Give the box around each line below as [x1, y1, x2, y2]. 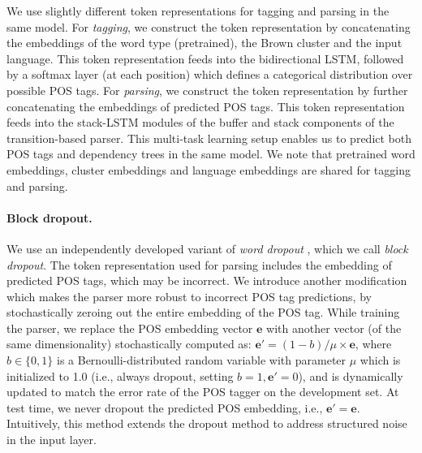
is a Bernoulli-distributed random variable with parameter [57, 352, 347, 369]
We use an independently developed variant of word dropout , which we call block [6, 239, 408, 257]
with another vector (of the [266, 319, 402, 336]
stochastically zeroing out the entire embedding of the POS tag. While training [6, 304, 400, 321]
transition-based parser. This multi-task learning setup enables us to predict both [6, 129, 411, 146]
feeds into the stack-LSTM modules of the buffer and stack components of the [6, 114, 394, 131]
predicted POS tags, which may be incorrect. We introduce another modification [6, 272, 407, 289]
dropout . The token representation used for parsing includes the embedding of [6, 256, 392, 273]
